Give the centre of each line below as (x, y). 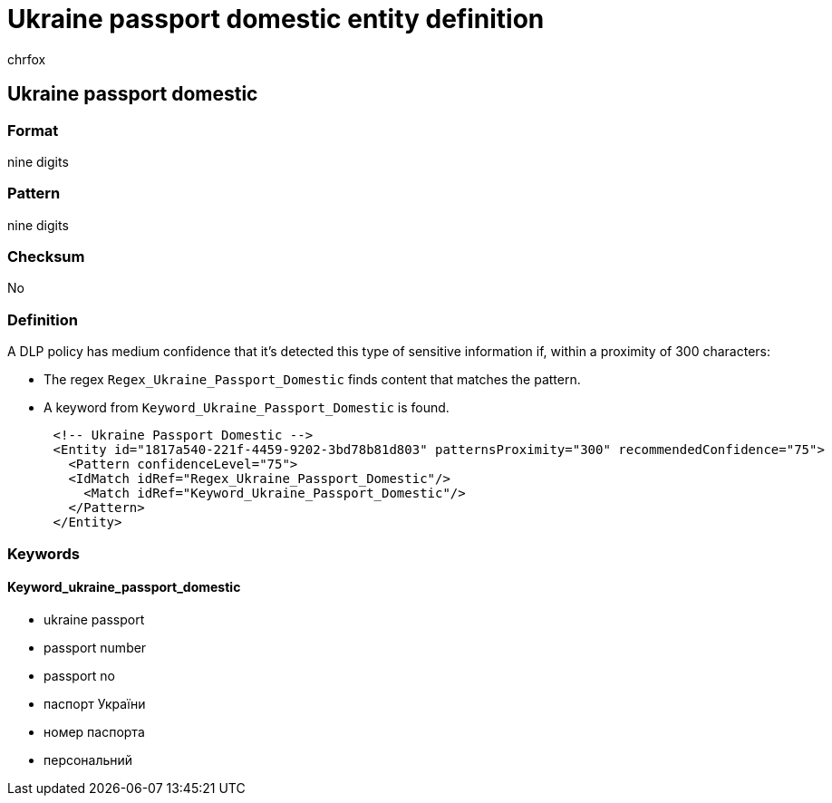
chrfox (27, 59)
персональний (88, 759)
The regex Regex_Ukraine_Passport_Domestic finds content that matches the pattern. (312, 380)
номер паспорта (94, 731)
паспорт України (95, 703)
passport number (95, 647)
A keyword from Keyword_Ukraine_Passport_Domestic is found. (247, 408)
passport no (79, 675)
